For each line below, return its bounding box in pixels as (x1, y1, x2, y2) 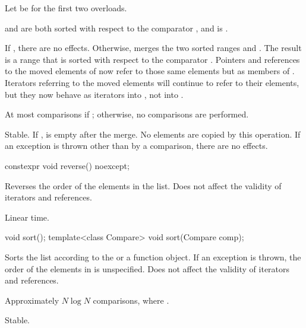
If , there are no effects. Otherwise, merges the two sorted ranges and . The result (5, 42, 302, 54)
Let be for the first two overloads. (5, 2, 127, 14)
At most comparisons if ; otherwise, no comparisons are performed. (5, 108, 249, 120)
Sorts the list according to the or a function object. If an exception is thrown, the (5, 250, 301, 263)
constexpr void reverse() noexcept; (5, 159, 130, 171)
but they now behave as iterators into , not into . (5, 88, 184, 100)
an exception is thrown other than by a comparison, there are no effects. (5, 139, 268, 152)
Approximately (5, 294, 59, 306)
